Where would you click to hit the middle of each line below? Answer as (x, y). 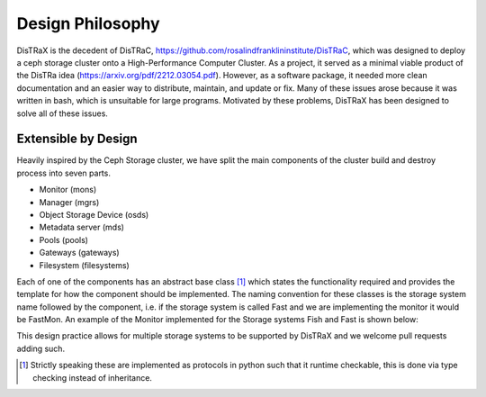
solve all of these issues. (62, 113)
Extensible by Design (77, 139)
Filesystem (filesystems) (84, 265)
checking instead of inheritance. (93, 377)
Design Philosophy (89, 23)
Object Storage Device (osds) (94, 214)
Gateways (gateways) (80, 253)
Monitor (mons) (68, 190)
